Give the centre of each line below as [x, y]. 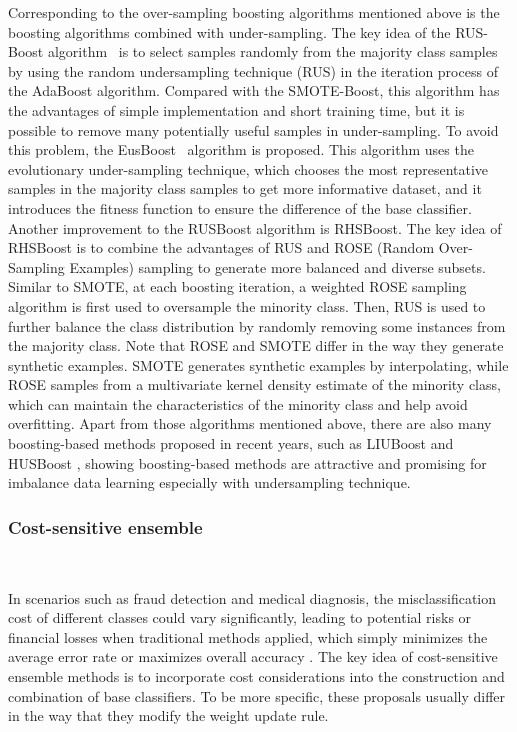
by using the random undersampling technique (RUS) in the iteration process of [253, 70]
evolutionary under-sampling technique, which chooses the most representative [248, 168]
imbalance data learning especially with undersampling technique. [209, 482]
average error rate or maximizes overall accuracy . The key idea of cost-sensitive [253, 656]
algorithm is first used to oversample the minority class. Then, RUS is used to [247, 305]
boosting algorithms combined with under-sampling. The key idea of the [229, 31]
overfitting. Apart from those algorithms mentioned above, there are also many [250, 423]
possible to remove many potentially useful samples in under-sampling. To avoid [253, 129]
